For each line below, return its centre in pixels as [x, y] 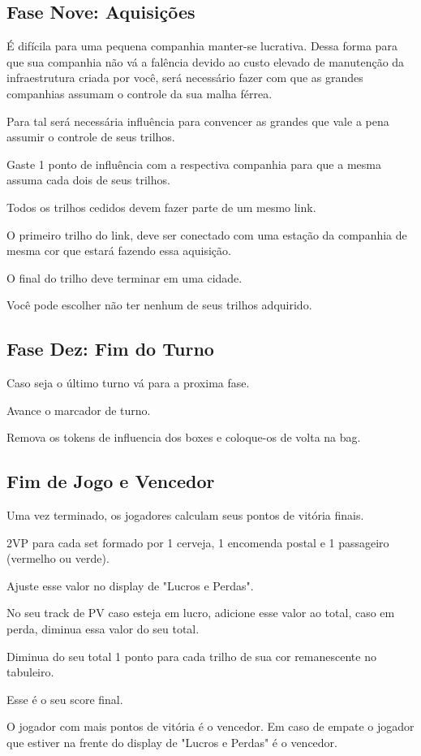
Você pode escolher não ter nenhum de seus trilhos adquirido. [159, 305]
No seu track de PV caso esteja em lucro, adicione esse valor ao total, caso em [201, 613]
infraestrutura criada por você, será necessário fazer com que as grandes [185, 78]
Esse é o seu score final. [65, 699]
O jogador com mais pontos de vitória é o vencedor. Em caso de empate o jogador [210, 726]
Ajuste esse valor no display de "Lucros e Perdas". [130, 585]
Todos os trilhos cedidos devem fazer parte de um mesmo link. [161, 207]
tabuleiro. [30, 672]
